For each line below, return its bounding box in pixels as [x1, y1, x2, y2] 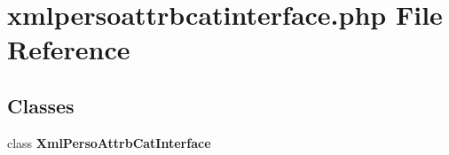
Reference [7, 31, 130, 67]
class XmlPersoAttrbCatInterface [7, 133, 211, 151]
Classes [7, 91, 75, 119]
